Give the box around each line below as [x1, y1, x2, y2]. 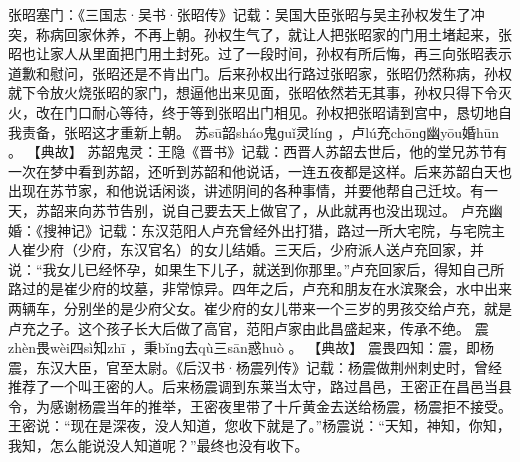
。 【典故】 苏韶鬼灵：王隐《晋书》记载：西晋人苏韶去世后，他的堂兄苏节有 [8, 141, 508, 162]
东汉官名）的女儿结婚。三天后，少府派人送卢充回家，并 [119, 239, 484, 260]
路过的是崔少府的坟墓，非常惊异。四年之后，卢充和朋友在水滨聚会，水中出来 [8, 278, 512, 299]
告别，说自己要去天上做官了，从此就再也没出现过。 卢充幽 [119, 199, 503, 220]
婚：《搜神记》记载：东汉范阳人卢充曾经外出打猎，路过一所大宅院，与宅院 [8, 219, 491, 240]
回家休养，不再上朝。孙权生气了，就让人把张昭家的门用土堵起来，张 [63, 23, 512, 44]
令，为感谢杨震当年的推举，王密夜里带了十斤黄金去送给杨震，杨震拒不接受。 [8, 395, 512, 416]
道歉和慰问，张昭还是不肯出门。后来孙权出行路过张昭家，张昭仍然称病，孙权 [8, 62, 512, 83]
